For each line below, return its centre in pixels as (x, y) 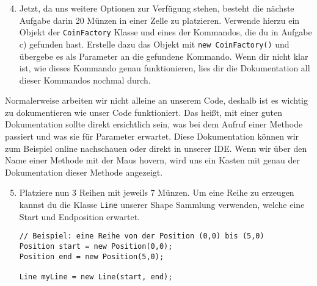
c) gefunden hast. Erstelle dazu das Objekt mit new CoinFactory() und (154, 44)
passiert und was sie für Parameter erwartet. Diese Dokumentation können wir (152, 136)
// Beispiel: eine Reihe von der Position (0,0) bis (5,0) (142, 236)
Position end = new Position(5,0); (92, 256)
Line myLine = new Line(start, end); (96, 277)
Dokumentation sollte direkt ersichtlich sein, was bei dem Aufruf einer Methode (154, 124)
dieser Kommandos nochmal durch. (85, 80)
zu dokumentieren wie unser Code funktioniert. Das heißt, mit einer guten (144, 112)
